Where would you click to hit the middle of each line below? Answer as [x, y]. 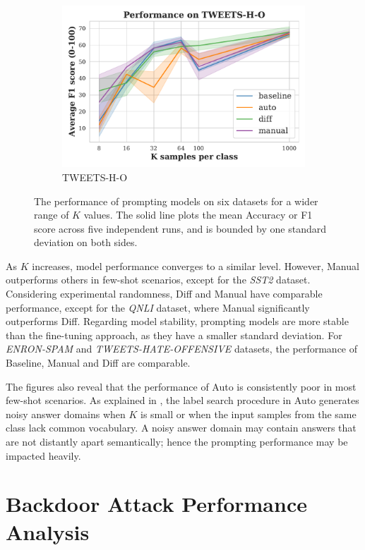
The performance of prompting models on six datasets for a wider [176, 201]
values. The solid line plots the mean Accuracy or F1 [198, 215]
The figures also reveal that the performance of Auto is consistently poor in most [181, 386]
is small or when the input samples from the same [249, 414]
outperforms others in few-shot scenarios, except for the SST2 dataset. [158, 280]
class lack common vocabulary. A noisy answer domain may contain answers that [181, 428]
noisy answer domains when [66, 414]
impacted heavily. [43, 455]
